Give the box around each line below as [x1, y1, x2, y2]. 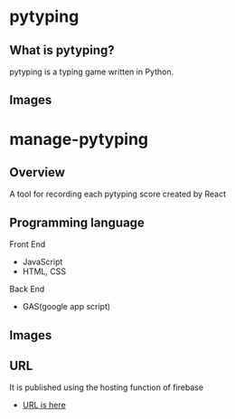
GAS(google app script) [22, 301, 111, 312]
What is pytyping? [9, 43, 115, 58]
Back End [9, 283, 45, 295]
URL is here [22, 400, 66, 411]
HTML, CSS [22, 266, 66, 277]
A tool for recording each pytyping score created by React [9, 188, 227, 200]
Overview [9, 165, 66, 180]
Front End [9, 239, 46, 250]
